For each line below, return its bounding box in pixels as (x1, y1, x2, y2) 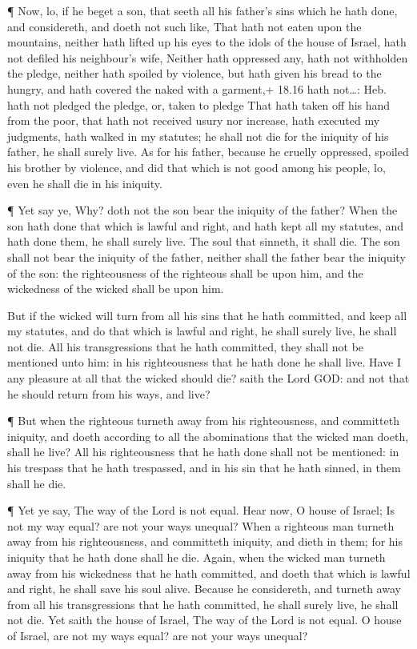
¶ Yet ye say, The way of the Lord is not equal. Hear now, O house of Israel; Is (7, 502, 395, 519)
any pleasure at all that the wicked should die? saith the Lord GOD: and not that (7, 370, 410, 387)
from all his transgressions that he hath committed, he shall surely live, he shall (7, 595, 399, 612)
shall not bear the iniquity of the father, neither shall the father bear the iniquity (7, 248, 406, 265)
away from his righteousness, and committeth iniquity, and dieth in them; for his (7, 533, 403, 550)
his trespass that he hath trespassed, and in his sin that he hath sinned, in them (7, 459, 401, 476)
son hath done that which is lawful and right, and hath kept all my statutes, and (7, 217, 404, 234)
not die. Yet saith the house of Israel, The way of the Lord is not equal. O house (7, 611, 402, 628)
